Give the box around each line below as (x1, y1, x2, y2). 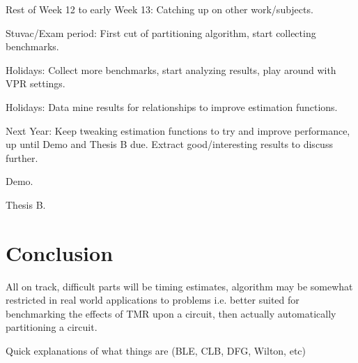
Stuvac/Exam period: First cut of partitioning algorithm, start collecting (6, 25, 316, 40)
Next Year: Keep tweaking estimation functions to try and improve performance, (6, 123, 350, 138)
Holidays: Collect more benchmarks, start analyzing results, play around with (6, 62, 336, 77)
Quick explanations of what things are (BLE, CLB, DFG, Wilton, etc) (6, 343, 306, 358)
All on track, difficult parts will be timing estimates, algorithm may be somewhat (6, 279, 353, 293)
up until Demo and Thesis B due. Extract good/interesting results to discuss (6, 137, 333, 151)
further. (6, 150, 38, 165)
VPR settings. (6, 76, 65, 91)
